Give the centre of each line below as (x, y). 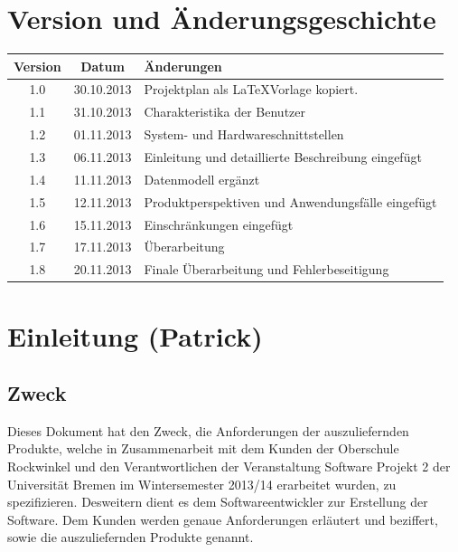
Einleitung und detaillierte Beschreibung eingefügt (283, 157)
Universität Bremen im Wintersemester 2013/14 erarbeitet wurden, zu (202, 484)
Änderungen (183, 66)
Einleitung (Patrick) (135, 335)
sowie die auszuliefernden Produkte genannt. (131, 537)
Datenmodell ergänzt (202, 179)
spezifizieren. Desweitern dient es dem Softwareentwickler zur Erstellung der (218, 502)
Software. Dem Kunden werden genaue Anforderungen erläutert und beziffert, (223, 519)
